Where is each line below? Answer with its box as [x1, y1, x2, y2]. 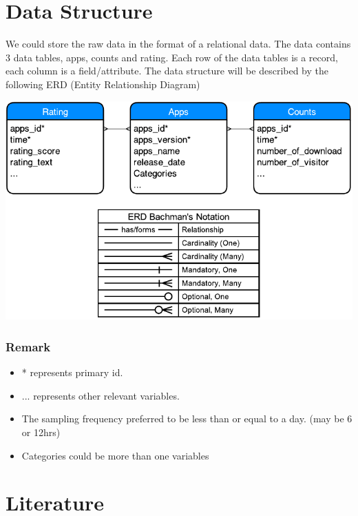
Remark [6, 338, 51, 355]
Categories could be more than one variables [21, 448, 209, 462]
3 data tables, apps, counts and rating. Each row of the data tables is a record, [6, 50, 338, 64]
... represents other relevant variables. [21, 388, 180, 402]
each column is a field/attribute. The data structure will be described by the [6, 63, 328, 78]
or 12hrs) [21, 425, 61, 439]
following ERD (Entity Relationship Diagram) [6, 76, 200, 91]
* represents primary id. [21, 365, 123, 380]
